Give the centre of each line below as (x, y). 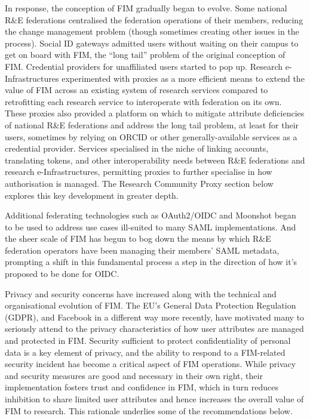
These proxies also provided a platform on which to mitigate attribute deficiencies (155, 113)
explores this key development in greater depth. (92, 195)
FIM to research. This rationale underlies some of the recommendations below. (149, 410)
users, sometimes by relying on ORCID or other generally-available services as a (151, 136)
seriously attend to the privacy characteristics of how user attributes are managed (154, 329)
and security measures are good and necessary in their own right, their (134, 375)
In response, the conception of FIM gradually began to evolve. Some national (146, 8)
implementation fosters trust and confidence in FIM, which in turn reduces (142, 387)
